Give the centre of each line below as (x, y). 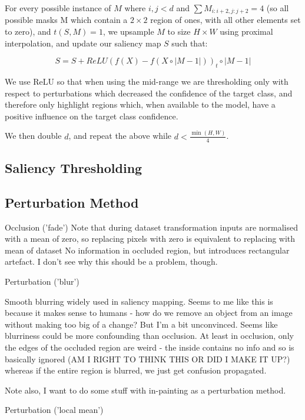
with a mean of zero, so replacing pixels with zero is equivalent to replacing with (150, 239)
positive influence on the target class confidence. (92, 116)
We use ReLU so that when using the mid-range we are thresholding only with (147, 81)
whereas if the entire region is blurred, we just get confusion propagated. (136, 370)
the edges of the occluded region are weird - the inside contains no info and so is (150, 347)
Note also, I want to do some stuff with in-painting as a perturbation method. (145, 390)
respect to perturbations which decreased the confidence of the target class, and (149, 93)
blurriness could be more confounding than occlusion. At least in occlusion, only (149, 336)
